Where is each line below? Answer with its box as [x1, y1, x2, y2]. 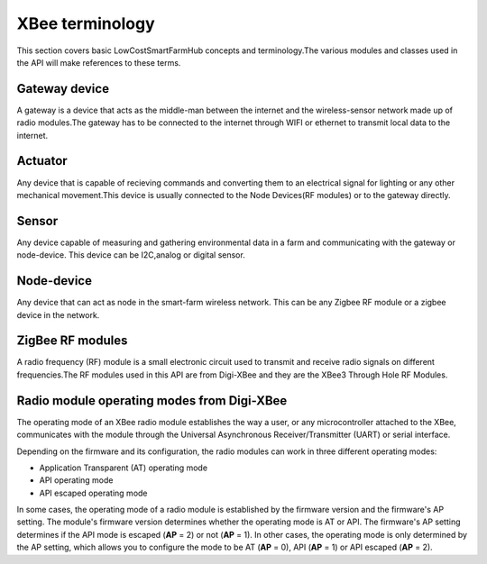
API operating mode [39, 475, 114, 486]
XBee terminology [16, 14, 155, 33]
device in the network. [16, 309, 100, 320]
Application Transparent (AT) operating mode [39, 462, 207, 473]
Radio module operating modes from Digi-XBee [16, 393, 288, 408]
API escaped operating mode [39, 487, 148, 498]
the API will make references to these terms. [16, 57, 181, 68]
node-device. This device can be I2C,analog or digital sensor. [16, 250, 245, 260]
